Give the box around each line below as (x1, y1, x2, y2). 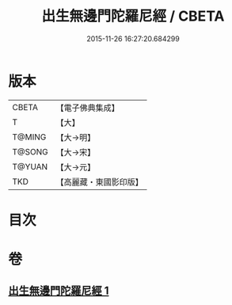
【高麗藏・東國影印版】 (55, 176, 144, 187)
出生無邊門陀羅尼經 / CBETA (41, 7, 225, 25)
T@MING (12, 132, 47, 143)
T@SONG (12, 146, 49, 157)
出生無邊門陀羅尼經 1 (8, 284, 109, 298)
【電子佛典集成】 (55, 102, 120, 113)
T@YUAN (12, 161, 48, 172)
